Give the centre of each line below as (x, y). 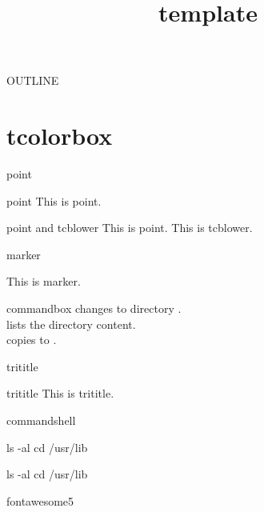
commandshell (41, 420)
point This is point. (54, 200)
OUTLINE (33, 80)
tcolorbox (60, 136)
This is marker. (44, 281)
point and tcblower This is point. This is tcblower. (130, 228)
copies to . (32, 340)
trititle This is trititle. (60, 393)
